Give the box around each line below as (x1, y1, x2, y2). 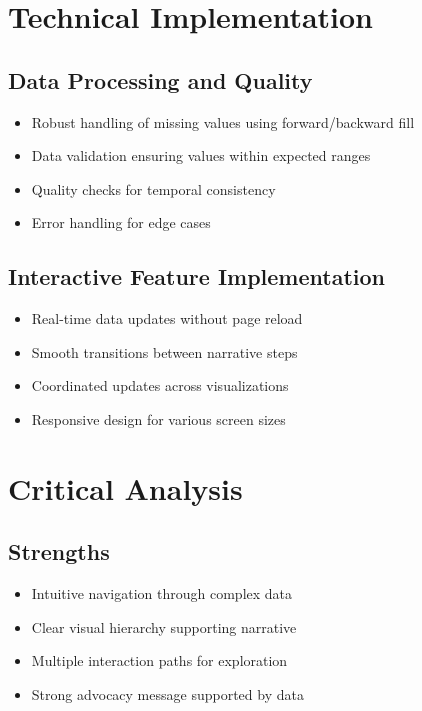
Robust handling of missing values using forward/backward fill (31, 111, 415, 132)
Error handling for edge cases (31, 212, 211, 233)
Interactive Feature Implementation (8, 261, 386, 292)
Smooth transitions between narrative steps (31, 341, 298, 362)
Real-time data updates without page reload (31, 308, 303, 329)
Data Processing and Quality (8, 64, 313, 95)
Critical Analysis (8, 467, 243, 508)
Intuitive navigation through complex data (31, 583, 293, 604)
